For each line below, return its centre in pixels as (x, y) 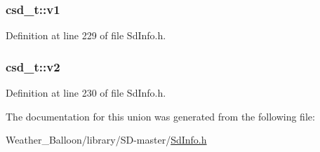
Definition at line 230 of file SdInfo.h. (86, 93)
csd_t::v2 (33, 66)
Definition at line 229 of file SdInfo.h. (86, 35)
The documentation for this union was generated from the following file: (160, 116)
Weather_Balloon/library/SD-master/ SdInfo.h (106, 140)
